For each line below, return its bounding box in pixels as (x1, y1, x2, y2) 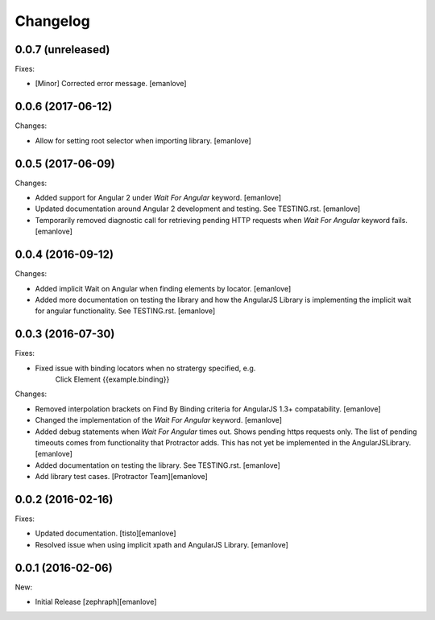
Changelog (14, 12, 90, 30)
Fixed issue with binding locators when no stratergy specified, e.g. (35, 363, 256, 373)
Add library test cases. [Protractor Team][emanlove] (35, 472, 209, 482)
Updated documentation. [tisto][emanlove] (35, 528, 176, 539)
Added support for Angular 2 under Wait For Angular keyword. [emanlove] (35, 193, 282, 203)
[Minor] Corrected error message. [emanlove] (35, 79, 187, 89)
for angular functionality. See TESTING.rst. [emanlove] (35, 306, 216, 316)
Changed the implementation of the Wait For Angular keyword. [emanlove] (35, 415, 282, 425)
